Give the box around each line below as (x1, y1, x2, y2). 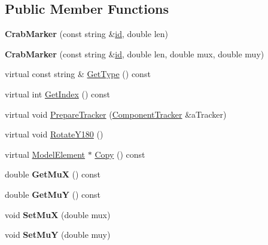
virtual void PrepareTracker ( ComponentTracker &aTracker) (5, 108, 227, 120)
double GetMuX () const (5, 168, 101, 180)
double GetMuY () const (5, 188, 101, 200)
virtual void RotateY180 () (5, 128, 103, 140)
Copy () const (95, 148, 145, 160)
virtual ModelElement (5, 148, 86, 160)
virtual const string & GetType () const (5, 68, 151, 80)
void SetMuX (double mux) (5, 208, 111, 220)
